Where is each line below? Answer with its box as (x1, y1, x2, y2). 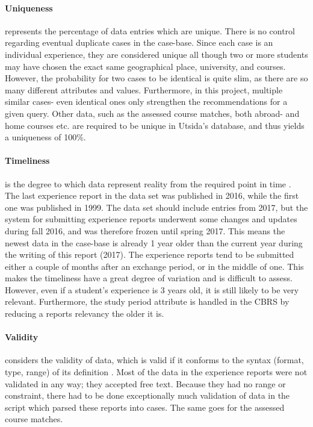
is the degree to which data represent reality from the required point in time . (5, 177, 291, 190)
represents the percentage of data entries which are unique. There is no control (5, 24, 295, 37)
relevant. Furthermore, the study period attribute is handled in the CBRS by (5, 295, 290, 308)
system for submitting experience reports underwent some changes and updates (5, 213, 297, 225)
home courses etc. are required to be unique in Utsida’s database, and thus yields (5, 119, 305, 131)
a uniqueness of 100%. (5, 131, 86, 143)
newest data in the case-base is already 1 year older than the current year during (5, 236, 303, 249)
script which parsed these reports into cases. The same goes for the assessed (5, 401, 285, 413)
